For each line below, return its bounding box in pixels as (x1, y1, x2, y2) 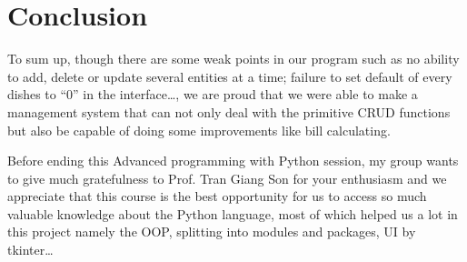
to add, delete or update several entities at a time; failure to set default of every (7, 66, 452, 86)
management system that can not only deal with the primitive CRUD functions (7, 102, 451, 121)
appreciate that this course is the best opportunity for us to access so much (7, 186, 427, 206)
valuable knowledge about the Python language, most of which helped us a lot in (7, 204, 458, 223)
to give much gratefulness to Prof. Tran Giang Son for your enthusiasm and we (7, 168, 447, 187)
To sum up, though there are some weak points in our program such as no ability (7, 49, 460, 68)
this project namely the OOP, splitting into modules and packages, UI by (7, 222, 416, 241)
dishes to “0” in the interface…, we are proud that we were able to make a (7, 85, 418, 104)
